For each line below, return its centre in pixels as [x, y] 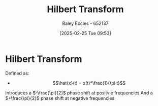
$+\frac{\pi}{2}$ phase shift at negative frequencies [60, 98]
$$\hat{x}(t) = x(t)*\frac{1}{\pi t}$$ [89, 83]
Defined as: [17, 73]
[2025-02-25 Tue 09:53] [85, 33]
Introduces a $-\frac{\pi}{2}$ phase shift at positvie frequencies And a [79, 93]
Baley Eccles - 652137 [85, 23]
